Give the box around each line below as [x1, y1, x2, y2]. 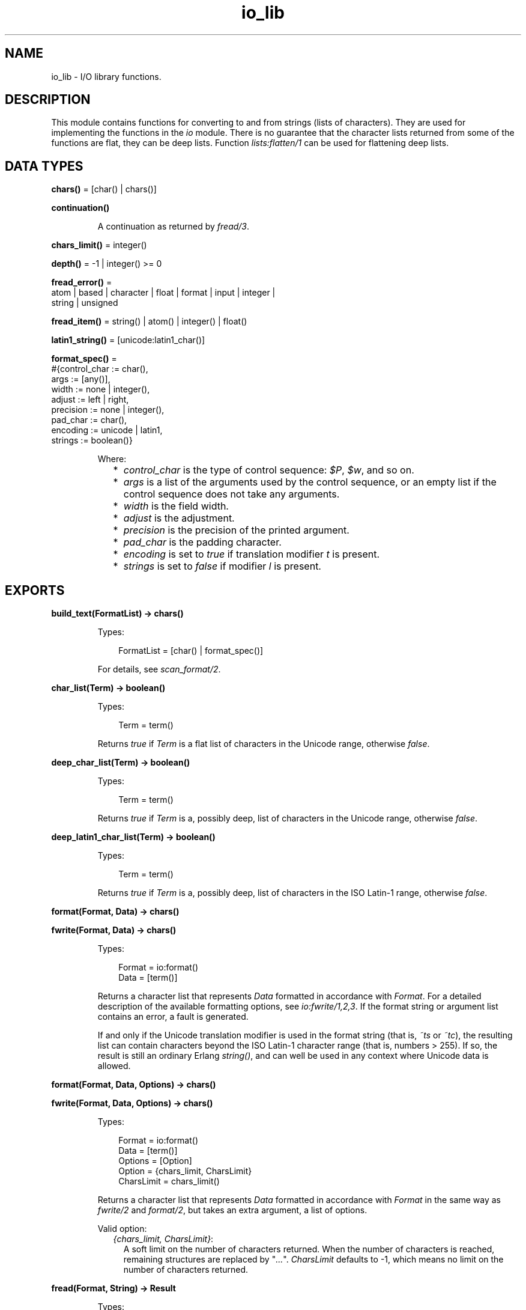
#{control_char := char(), [51, 364, 148, 374]
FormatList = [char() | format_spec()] [118, 645, 264, 656]
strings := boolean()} [51, 435, 133, 446]
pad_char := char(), [51, 415, 127, 425]
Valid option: [97, 1223, 147, 1234]
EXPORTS [5, 582, 65, 598]
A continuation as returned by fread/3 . [97, 221, 250, 232]
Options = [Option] [118, 1156, 192, 1166]
